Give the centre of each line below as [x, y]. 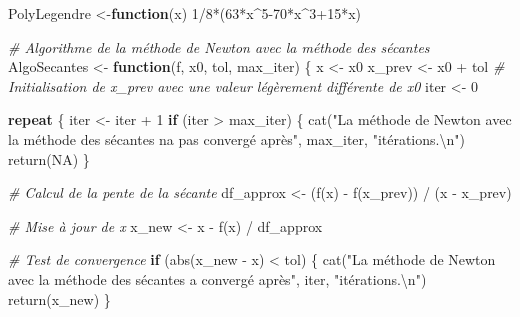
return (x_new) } [59, 298]
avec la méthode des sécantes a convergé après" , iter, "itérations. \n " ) [217, 278]
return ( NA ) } [49, 158]
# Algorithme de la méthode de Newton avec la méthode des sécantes [219, 46]
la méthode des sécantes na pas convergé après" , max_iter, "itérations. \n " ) [236, 138]
